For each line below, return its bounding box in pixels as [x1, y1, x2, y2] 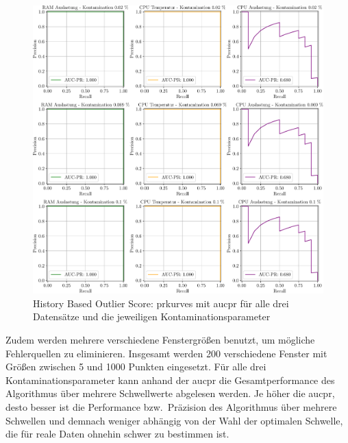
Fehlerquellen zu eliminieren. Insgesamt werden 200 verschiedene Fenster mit [5, 346, 327, 360]
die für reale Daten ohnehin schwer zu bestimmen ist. [5, 427, 229, 441]
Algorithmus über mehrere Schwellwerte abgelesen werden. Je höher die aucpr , [5, 386, 335, 400]
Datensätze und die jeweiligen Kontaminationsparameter [33, 309, 271, 324]
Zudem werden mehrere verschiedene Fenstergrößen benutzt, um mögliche [5, 333, 315, 347]
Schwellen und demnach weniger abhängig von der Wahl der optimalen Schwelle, [5, 413, 343, 427]
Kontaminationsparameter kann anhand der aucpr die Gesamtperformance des [5, 372, 335, 387]
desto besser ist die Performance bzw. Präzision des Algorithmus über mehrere [5, 400, 337, 414]
